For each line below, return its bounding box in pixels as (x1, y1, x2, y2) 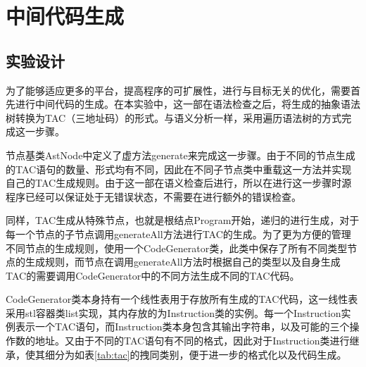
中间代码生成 (6, 1, 125, 30)
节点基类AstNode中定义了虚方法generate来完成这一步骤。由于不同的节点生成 (6, 147, 355, 162)
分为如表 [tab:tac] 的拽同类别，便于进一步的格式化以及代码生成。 (54, 347, 347, 361)
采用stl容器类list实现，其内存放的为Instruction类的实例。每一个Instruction (6, 305, 341, 320)
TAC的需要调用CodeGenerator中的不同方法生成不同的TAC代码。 (6, 268, 300, 282)
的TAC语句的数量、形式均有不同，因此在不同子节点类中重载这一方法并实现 (6, 161, 352, 176)
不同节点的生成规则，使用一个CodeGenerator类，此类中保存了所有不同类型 (6, 240, 348, 255)
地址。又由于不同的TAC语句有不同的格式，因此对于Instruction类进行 (34, 333, 350, 348)
